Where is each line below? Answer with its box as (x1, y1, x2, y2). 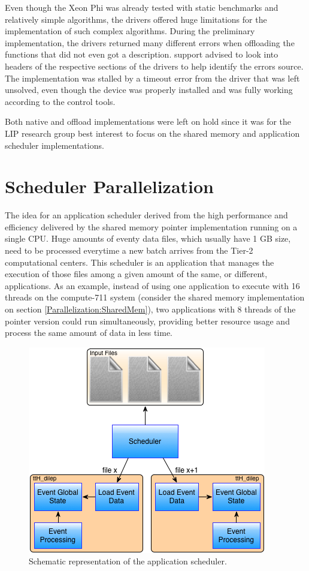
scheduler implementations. (5, 139, 104, 151)
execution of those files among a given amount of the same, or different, (5, 268, 268, 280)
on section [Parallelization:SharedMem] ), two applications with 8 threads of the (5, 303, 296, 315)
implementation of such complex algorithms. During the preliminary (5, 25, 255, 37)
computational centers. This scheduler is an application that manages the (5, 256, 274, 268)
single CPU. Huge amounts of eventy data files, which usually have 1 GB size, (5, 232, 291, 245)
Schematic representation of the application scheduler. (29, 555, 227, 567)
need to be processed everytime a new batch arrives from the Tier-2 (5, 244, 253, 257)
